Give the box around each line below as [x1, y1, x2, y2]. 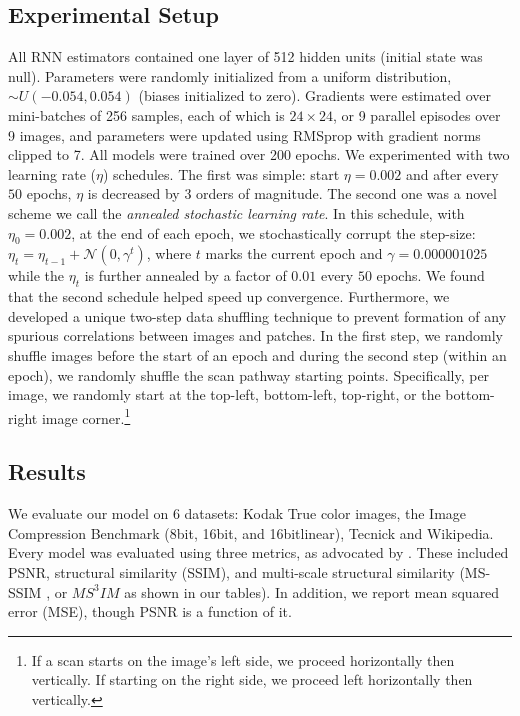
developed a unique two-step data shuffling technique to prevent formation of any [8, 305, 507, 326]
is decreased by [87, 183, 180, 204]
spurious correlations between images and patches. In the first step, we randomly [8, 325, 503, 346]
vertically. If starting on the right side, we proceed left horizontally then [31, 669, 473, 690]
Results [8, 456, 86, 487]
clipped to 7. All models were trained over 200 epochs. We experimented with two [8, 144, 510, 165]
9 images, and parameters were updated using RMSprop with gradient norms [8, 124, 481, 145]
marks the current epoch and [205, 243, 383, 264]
